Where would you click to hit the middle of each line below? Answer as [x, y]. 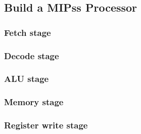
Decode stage [32, 55]
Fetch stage [28, 32]
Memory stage [34, 102]
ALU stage [27, 79]
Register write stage [46, 125]
